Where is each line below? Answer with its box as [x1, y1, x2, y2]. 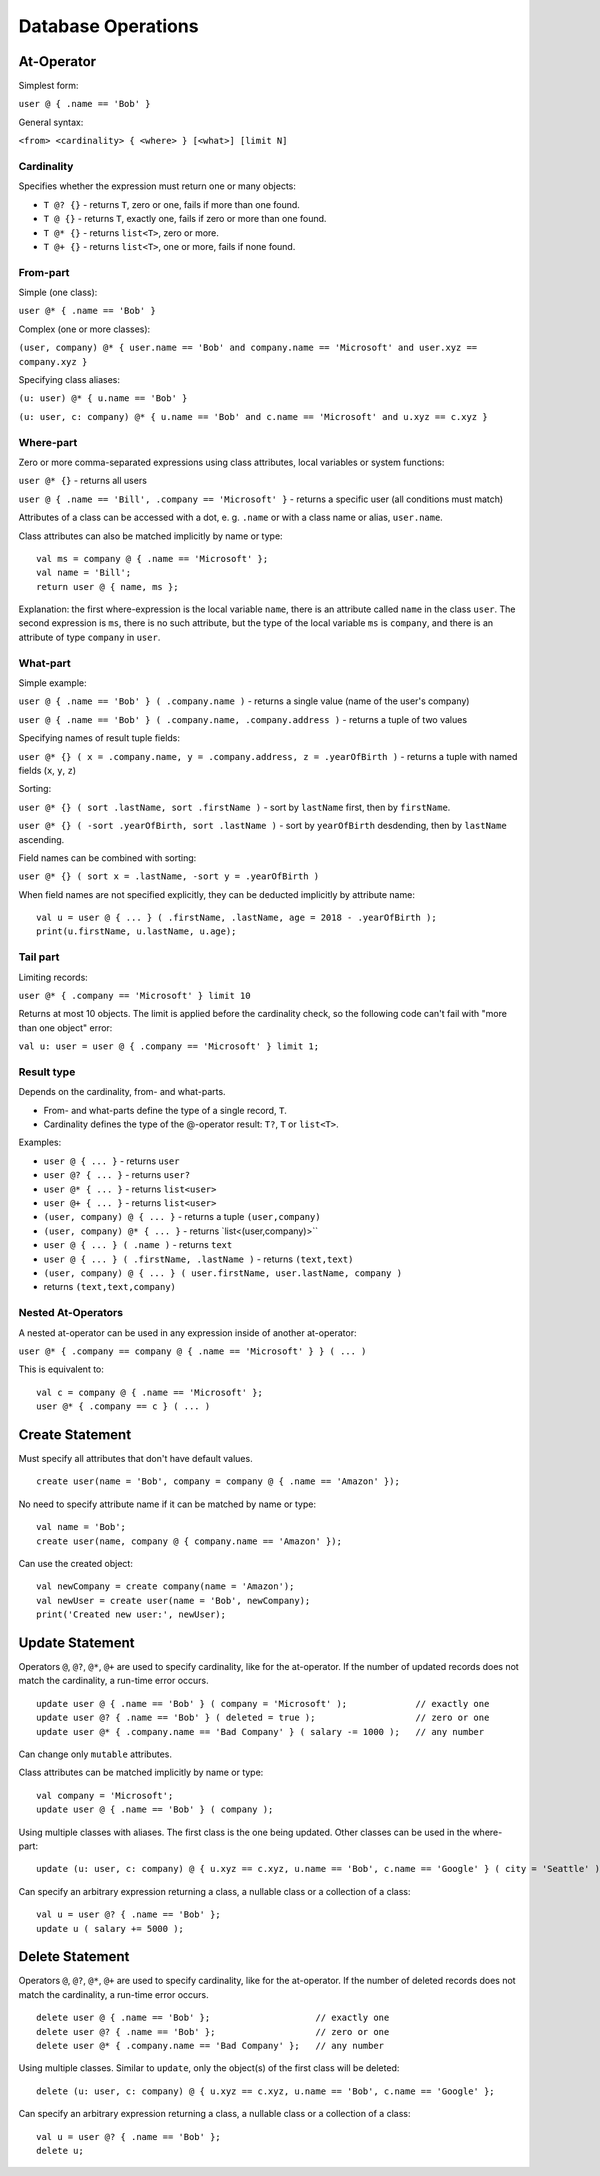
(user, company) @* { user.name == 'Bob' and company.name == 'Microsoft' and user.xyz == [18, 342, 478, 354]
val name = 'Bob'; [36, 1521, 127, 1533]
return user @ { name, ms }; [36, 581, 179, 592]
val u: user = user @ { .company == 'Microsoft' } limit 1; [18, 1041, 320, 1052]
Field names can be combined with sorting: [18, 851, 197, 864]
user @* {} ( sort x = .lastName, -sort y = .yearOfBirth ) [18, 871, 320, 882]
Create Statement [18, 1426, 132, 1443]
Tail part [18, 950, 60, 964]
